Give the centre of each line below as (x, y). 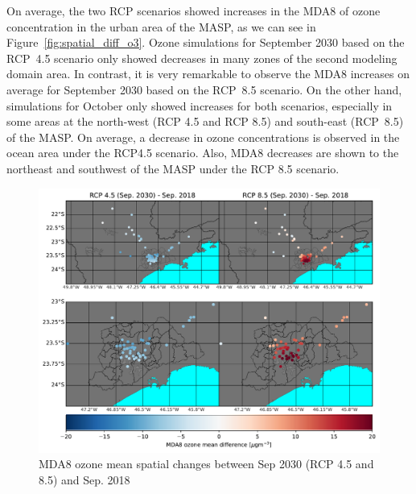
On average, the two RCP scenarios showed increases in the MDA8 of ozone (194, 10)
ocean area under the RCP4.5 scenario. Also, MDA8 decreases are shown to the (203, 153)
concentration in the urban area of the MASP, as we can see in (161, 26)
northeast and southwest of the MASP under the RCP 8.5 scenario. (173, 168)
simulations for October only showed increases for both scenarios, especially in (200, 105)
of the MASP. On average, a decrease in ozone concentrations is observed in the (203, 137)
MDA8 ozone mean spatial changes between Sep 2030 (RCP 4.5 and (206, 464)
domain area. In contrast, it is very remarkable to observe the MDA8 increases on (208, 74)
